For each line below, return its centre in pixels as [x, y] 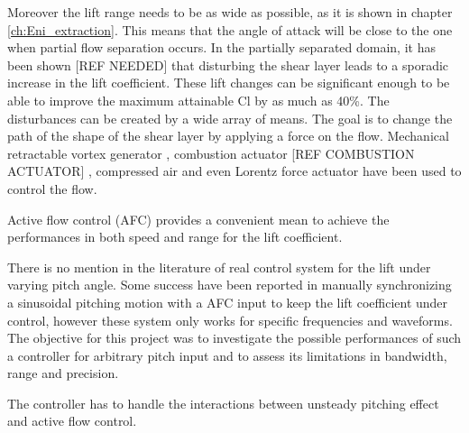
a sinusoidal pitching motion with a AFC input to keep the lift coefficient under [228, 302]
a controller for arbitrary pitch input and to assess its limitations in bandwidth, [227, 355]
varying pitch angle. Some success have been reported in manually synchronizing [230, 285]
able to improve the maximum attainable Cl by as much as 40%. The [198, 100]
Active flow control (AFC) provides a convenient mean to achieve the [198, 219]
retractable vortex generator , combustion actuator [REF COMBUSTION [211, 153]
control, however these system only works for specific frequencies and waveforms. [230, 320]
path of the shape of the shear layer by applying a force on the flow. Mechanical [228, 136]
